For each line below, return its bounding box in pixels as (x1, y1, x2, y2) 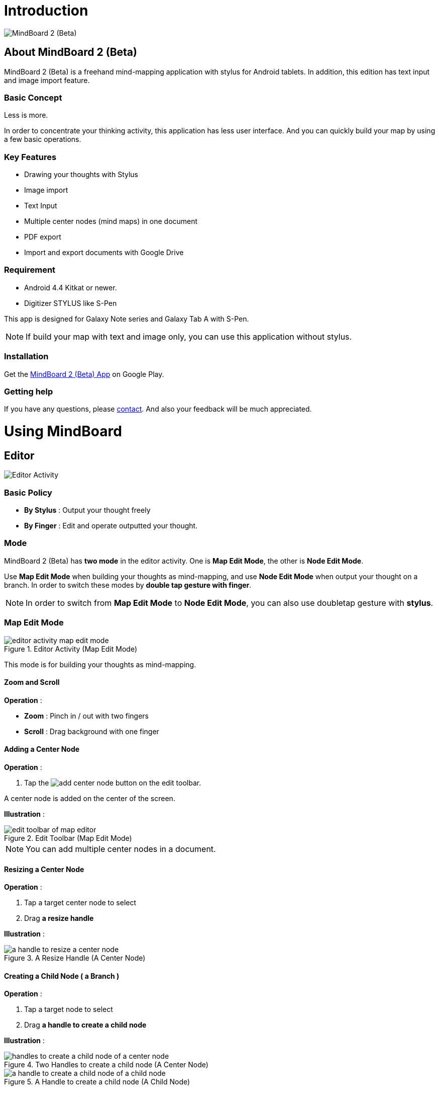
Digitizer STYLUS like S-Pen (24, 298, 117, 307)
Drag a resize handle (24, 914, 94, 923)
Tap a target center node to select (24, 898, 137, 907)
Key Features (4, 151, 57, 162)
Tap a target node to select (24, 1005, 113, 1014)
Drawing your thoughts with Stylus (24, 170, 138, 179)
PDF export (24, 232, 61, 242)
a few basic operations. (4, 135, 81, 144)
